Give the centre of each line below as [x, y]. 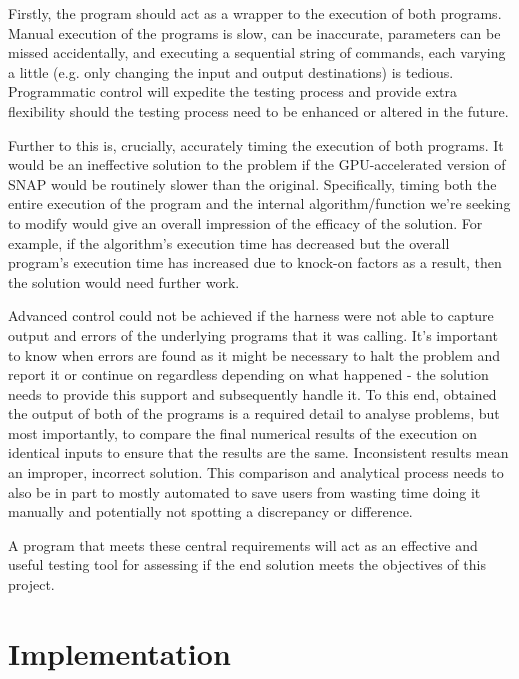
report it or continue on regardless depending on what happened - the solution [248, 374]
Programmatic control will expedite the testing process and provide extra [233, 91]
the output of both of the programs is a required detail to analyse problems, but [254, 413]
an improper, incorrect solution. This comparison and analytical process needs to [256, 472]
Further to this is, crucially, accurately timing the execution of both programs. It [256, 144]
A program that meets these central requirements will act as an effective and [243, 544]
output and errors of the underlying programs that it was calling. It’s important [253, 334]
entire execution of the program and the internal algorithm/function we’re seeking [259, 203]
